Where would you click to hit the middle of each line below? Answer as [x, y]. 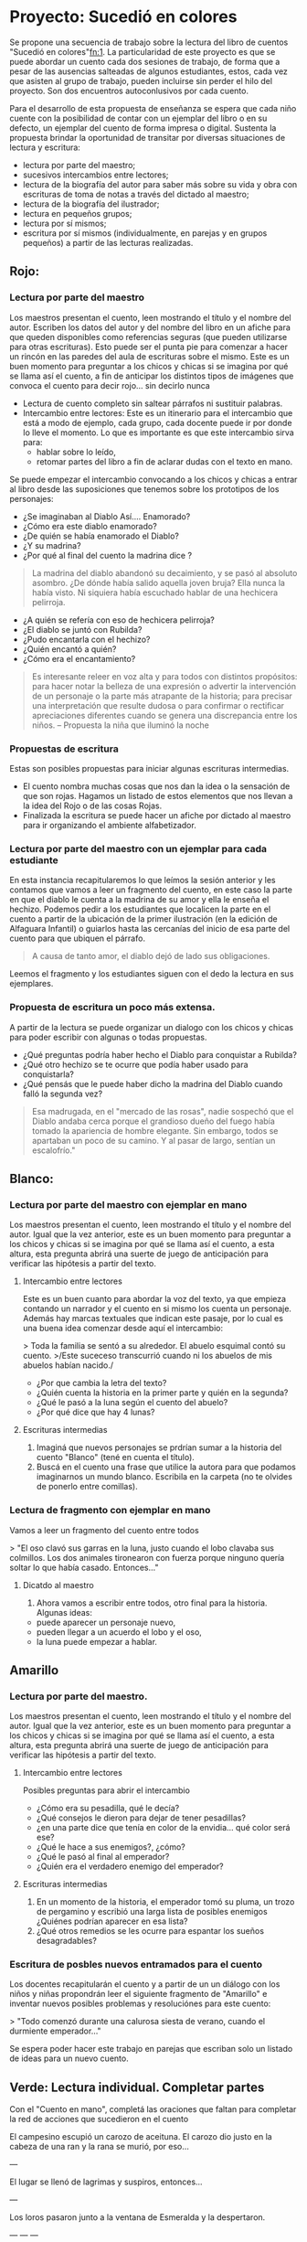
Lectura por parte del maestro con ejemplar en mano [128, 1204]
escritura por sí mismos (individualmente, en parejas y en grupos [145, 233]
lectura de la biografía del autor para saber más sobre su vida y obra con [160, 184]
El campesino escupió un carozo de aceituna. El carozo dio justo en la [141, 2137]
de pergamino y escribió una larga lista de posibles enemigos [152, 1912]
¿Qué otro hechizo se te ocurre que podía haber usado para [135, 1064]
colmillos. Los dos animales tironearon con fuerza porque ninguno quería [147, 1557]
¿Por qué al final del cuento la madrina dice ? [107, 555]
